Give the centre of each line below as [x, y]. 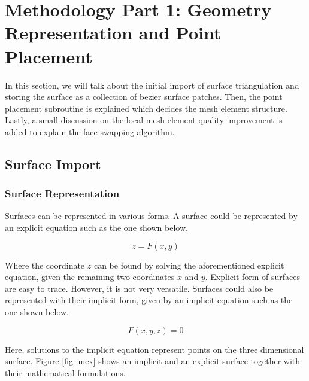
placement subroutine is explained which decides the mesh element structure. [146, 108]
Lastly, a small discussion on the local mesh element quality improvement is [144, 120]
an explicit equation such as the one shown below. [96, 228]
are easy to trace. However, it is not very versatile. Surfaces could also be [139, 288]
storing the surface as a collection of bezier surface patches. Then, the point [144, 97]
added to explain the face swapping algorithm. [90, 131]
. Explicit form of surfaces [253, 277]
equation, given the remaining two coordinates [90, 277]
